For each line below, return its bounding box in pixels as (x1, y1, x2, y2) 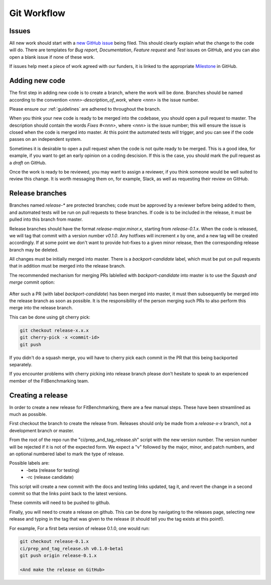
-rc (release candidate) (26, 474, 74, 480)
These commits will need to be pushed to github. (9, 499, 110, 506)
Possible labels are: (9, 460, 50, 466)
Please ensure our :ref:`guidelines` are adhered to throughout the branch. (9, 106, 161, 112)
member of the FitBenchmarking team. (9, 378, 89, 384)
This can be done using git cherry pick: (9, 314, 90, 320)
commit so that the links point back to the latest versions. (9, 490, 127, 496)
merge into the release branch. (9, 305, 73, 311)
